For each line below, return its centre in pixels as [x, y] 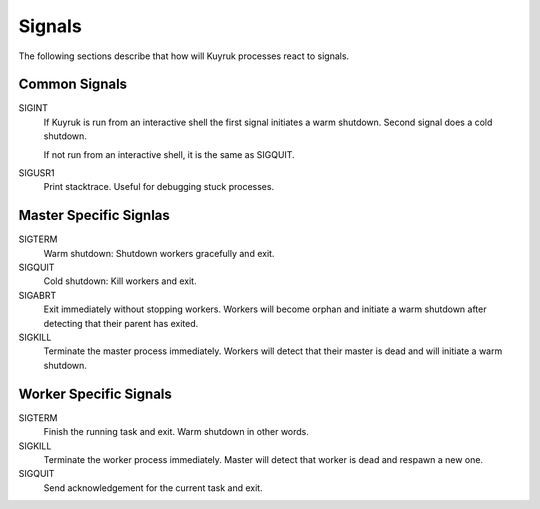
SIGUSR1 [36, 173]
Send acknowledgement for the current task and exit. [153, 487]
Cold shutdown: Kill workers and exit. [120, 281]
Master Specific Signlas [94, 215]
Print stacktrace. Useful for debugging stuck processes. [159, 187]
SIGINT [33, 108]
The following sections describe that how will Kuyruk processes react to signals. [184, 56]
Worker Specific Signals [95, 393]
